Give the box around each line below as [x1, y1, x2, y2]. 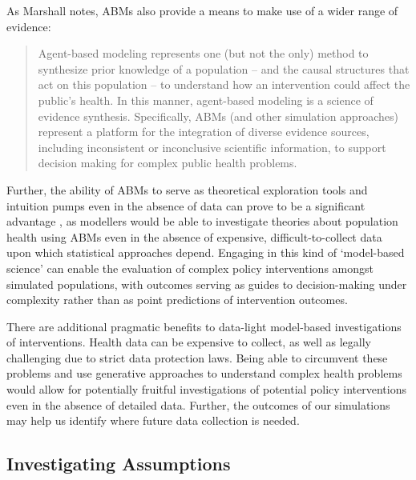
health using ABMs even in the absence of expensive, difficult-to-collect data [6, 228, 382, 245]
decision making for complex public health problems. [38, 154, 297, 171]
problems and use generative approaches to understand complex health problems [6, 365, 402, 382]
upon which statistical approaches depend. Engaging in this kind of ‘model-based [6, 244, 405, 261]
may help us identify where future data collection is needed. [6, 412, 300, 429]
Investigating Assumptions [6, 451, 231, 476]
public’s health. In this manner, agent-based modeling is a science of [38, 91, 374, 108]
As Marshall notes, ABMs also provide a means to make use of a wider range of [6, 2, 398, 18]
